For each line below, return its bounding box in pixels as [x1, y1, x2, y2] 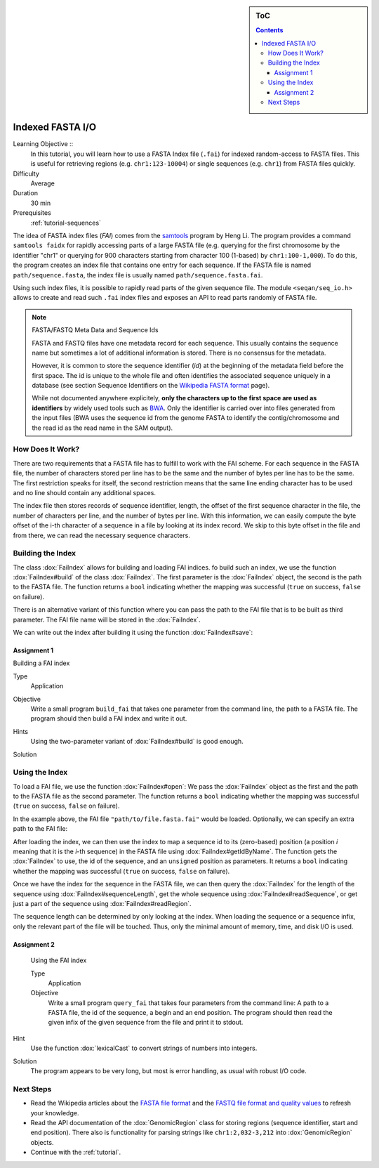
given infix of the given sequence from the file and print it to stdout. [48, 1018, 244, 1027]
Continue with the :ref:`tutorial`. [30, 1148, 121, 1157]
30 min [30, 199, 51, 207]
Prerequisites [13, 209, 52, 217]
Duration [13, 189, 39, 197]
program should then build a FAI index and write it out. [30, 714, 187, 723]
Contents [255, 26, 284, 34]
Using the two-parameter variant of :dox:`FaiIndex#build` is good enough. [30, 737, 244, 746]
